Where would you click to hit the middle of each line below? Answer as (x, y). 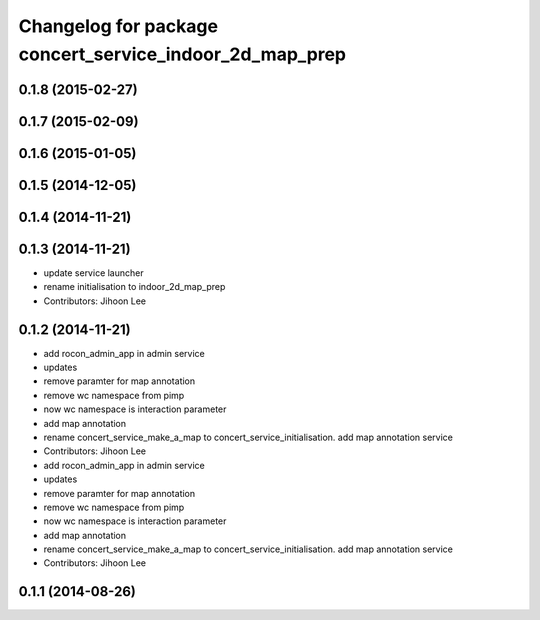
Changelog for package (118, 26)
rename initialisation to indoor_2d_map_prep (134, 287)
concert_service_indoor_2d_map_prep (182, 54)
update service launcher (93, 272)
